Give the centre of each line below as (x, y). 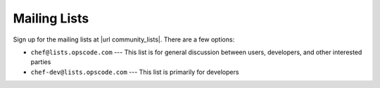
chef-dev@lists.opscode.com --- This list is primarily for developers (135, 72)
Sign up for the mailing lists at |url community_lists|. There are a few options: (124, 39)
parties (41, 62)
